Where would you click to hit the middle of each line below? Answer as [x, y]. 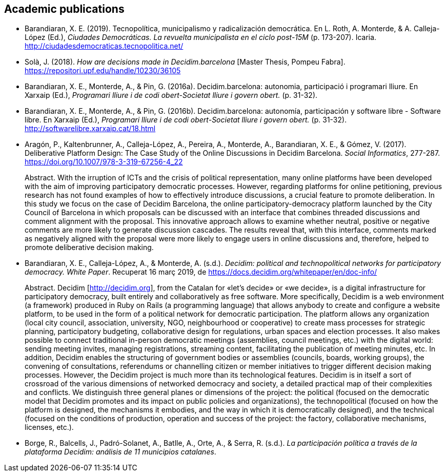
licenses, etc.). [49, 427]
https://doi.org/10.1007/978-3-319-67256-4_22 [104, 162]
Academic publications [64, 9]
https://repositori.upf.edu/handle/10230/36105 [103, 71]
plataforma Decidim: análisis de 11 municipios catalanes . [120, 452]
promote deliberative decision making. [89, 247]
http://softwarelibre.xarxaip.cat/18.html [90, 129]
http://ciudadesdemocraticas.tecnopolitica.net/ [104, 46]
